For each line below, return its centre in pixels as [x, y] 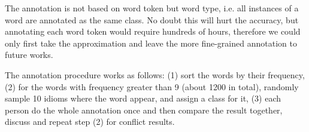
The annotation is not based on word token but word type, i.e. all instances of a [152, 8]
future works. [29, 55]
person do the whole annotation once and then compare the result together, [144, 110]
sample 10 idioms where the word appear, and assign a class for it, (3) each [143, 98]
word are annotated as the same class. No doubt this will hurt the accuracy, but [152, 19]
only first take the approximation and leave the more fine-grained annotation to [151, 43]
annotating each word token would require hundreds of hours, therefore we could [153, 31]
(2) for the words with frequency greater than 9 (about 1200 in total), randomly [152, 86]
